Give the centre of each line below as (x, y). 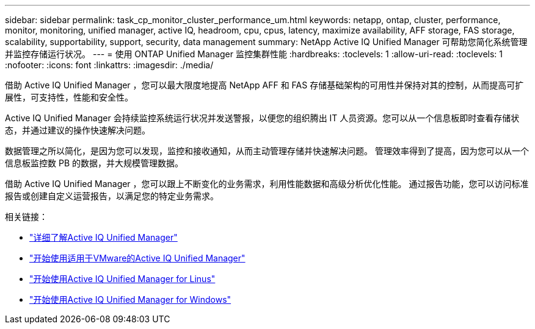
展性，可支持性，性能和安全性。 (69, 97)
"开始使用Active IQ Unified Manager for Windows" (130, 299)
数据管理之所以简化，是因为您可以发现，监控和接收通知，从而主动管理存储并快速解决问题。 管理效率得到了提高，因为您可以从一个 (267, 151)
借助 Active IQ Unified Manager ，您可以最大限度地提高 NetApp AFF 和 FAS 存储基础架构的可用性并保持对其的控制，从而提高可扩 (264, 85)
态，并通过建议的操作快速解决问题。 (78, 130)
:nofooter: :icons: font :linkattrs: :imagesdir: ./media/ (109, 65)
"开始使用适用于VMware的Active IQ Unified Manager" (137, 258)
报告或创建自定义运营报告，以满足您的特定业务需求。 (112, 196)
